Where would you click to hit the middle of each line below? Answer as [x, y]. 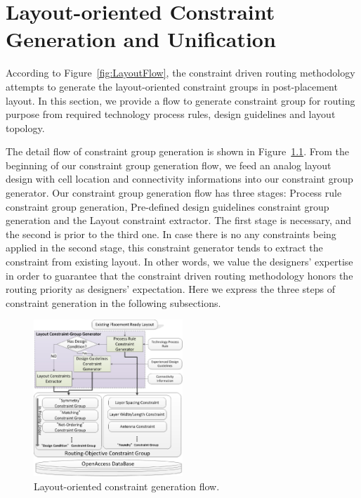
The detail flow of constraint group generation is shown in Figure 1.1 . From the [177, 151]
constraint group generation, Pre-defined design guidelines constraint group [168, 206]
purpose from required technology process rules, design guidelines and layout [171, 114]
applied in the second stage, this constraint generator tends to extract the [164, 248]
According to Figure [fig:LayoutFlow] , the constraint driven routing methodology [180, 73]
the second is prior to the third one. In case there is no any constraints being [171, 234]
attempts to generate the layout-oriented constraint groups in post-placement [172, 86]
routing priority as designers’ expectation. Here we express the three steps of [170, 289]
